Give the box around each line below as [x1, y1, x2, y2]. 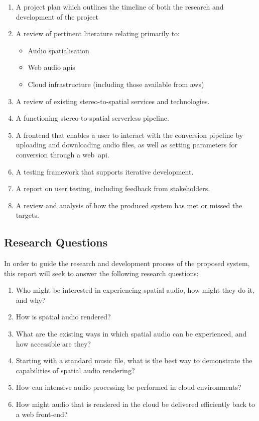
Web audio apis [28, 62, 75, 72]
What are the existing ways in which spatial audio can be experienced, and [16, 328, 247, 339]
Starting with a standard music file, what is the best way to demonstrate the [16, 355, 252, 366]
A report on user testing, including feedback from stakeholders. [16, 183, 210, 194]
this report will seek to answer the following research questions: [4, 268, 199, 278]
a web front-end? [16, 408, 68, 419]
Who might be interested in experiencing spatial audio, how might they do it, [16, 285, 254, 295]
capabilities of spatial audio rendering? [16, 365, 135, 375]
